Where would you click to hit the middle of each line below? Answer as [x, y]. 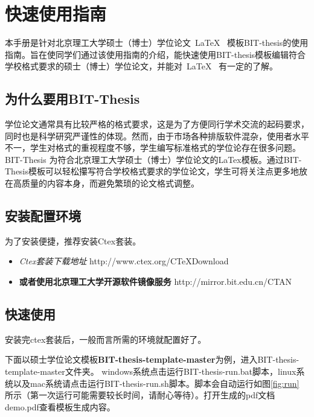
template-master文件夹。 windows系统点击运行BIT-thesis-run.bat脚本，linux [151, 371]
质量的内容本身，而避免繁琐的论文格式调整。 [110, 183]
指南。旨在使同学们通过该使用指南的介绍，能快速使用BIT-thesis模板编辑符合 [155, 54]
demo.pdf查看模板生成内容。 [60, 406]
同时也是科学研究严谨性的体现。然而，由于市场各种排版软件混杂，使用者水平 [157, 135]
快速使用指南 [56, 14]
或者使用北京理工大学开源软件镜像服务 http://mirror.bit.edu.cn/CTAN [155, 282]
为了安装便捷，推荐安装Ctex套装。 [73, 240]
